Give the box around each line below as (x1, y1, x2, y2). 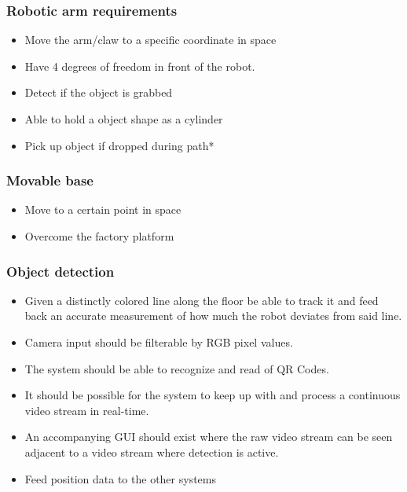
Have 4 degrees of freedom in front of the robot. (24, 57, 255, 74)
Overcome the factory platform (24, 228, 174, 244)
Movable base (6, 171, 93, 190)
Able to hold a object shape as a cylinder (24, 111, 223, 127)
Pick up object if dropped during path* (24, 137, 214, 153)
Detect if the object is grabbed (24, 84, 173, 101)
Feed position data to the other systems (24, 470, 216, 486)
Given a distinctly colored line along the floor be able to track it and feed (24, 292, 379, 308)
